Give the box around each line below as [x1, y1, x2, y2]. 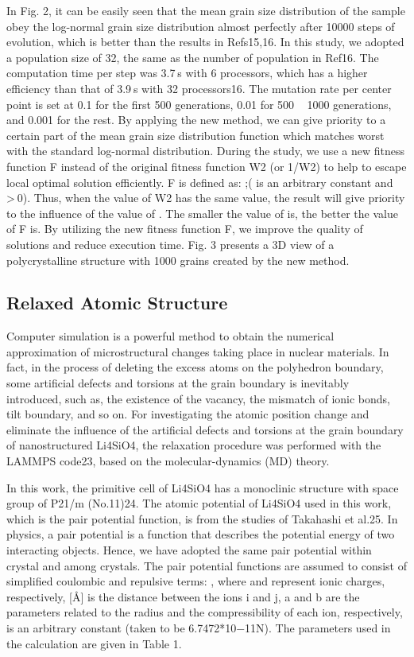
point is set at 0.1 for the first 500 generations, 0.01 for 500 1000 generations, [6, 95, 392, 112]
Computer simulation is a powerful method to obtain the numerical [6, 328, 335, 344]
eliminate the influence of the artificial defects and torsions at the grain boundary [6, 421, 404, 437]
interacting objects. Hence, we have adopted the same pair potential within [6, 542, 372, 558]
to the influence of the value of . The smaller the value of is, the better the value [6, 204, 398, 221]
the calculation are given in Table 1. [6, 635, 182, 651]
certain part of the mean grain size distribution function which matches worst [6, 126, 385, 143]
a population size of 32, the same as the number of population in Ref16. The [6, 49, 379, 65]
